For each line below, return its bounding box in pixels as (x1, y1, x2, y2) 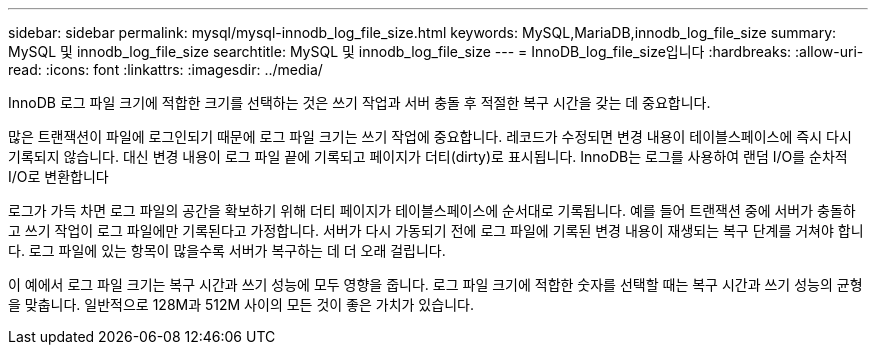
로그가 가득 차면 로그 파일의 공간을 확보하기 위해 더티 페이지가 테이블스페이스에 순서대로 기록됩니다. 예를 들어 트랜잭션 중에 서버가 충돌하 (8, 202, 856, 219)
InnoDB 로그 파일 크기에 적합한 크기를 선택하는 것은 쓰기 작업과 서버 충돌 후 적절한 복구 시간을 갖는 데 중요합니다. (8, 94, 711, 111)
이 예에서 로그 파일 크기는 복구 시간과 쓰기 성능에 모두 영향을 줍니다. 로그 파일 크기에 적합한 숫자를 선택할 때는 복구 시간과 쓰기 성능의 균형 (8, 276, 863, 293)
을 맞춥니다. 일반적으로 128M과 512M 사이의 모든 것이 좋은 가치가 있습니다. (8, 296, 474, 313)
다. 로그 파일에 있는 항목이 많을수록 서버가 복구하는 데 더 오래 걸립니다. (8, 242, 446, 259)
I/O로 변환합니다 (8, 168, 109, 185)
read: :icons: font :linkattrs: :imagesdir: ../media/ (8, 61, 323, 78)
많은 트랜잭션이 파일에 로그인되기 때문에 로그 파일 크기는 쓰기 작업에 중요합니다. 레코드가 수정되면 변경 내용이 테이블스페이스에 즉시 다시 (8, 128, 852, 145)
